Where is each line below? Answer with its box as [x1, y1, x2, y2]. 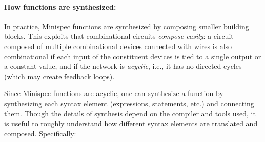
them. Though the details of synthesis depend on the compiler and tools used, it [4, 108, 256, 119]
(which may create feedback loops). [4, 70, 115, 81]
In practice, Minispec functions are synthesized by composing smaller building [4, 20, 249, 31]
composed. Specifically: [4, 128, 76, 138]
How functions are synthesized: [4, 1, 116, 12]
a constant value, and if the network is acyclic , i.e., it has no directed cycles [4, 61, 242, 72]
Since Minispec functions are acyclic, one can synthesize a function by [4, 88, 223, 99]
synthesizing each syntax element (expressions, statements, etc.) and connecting [4, 98, 254, 108]
